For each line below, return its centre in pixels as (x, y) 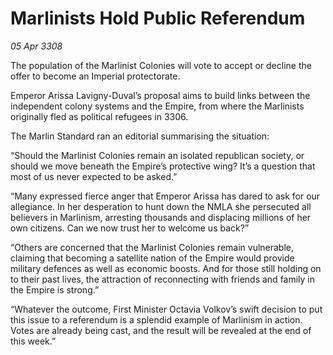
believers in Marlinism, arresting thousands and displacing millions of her (161, 217)
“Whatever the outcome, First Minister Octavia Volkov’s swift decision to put (166, 309)
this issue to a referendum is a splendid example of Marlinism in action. (156, 319)
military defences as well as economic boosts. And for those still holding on (166, 268)
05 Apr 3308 (36, 46)
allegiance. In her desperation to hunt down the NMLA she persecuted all (161, 206)
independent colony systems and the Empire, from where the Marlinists (157, 106)
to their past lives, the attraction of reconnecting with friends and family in (163, 279)
